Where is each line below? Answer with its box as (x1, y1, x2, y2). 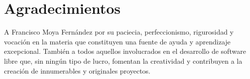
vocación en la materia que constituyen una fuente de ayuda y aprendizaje (4, 36, 231, 46)
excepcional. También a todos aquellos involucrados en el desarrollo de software (4, 46, 246, 56)
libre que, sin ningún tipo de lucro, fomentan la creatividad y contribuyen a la (4, 55, 243, 66)
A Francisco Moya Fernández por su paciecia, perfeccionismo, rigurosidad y (4, 27, 234, 37)
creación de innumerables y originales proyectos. (4, 65, 150, 76)
